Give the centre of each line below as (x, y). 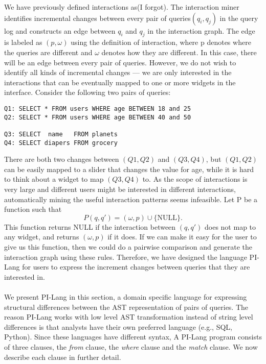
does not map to (230, 226)
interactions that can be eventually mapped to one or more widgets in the (120, 82)
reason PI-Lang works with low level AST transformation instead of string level (129, 317)
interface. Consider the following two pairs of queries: (87, 92)
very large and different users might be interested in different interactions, (120, 189)
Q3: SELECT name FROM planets (61, 134)
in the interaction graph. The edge (201, 30)
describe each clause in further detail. (63, 357)
